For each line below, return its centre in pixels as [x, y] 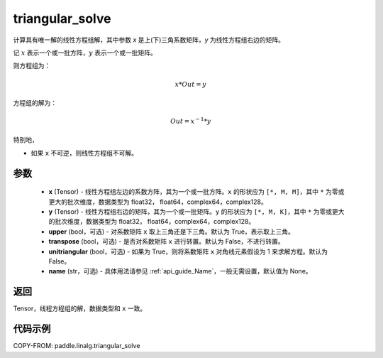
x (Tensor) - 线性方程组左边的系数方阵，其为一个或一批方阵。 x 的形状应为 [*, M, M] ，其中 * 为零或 [196, 192]
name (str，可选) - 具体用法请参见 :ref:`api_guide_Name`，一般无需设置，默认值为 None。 [180, 271]
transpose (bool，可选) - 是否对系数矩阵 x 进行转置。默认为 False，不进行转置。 [167, 242]
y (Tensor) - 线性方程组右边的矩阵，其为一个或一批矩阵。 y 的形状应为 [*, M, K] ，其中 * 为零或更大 [196, 212]
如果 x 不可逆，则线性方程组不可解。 [84, 153]
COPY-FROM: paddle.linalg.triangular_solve [77, 346]
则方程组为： [32, 66]
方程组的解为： [35, 102]
